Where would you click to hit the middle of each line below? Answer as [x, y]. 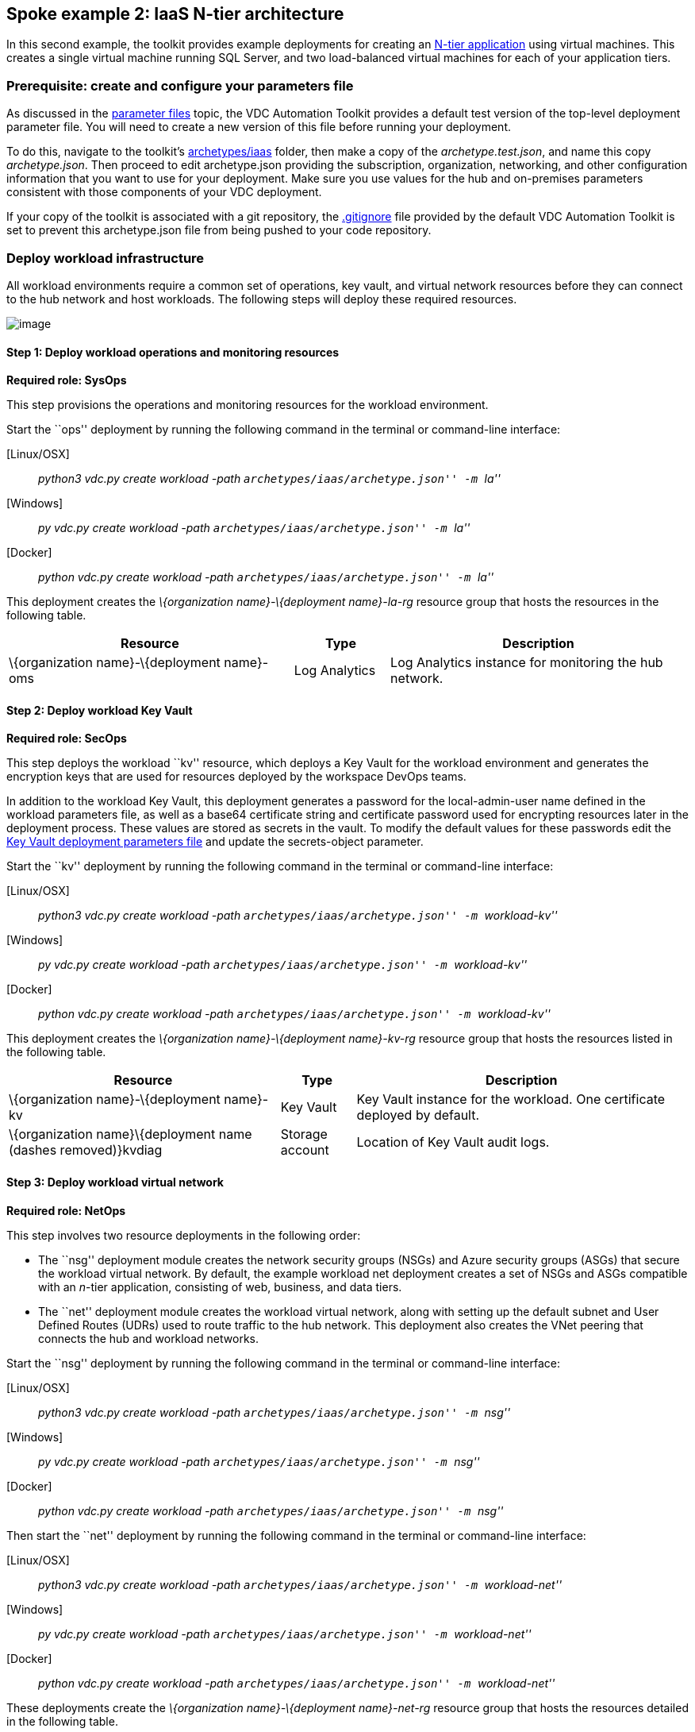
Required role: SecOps [67, 739]
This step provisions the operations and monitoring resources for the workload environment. [248, 405]
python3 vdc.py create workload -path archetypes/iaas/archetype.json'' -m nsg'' [275, 1412]
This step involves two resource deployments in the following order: [184, 1235]
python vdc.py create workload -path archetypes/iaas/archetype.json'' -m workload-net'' [297, 1683]
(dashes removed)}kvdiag [86, 1150]
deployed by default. [418, 1115]
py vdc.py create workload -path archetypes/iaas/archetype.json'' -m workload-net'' [285, 1634]
